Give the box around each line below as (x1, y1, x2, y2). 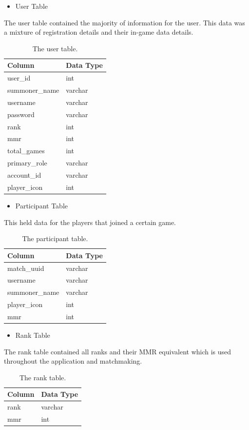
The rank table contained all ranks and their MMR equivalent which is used (4, 346, 231, 356)
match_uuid (7, 263, 44, 273)
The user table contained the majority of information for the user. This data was (4, 17, 245, 27)
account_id (7, 169, 41, 180)
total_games (7, 145, 45, 156)
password (7, 109, 35, 119)
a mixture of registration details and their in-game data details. (4, 27, 193, 37)
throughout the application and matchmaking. (4, 356, 142, 366)
